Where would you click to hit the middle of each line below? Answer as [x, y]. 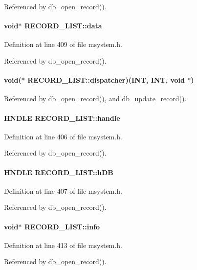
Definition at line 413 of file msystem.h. [63, 245]
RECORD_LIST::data [63, 26]
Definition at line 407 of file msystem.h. [63, 191]
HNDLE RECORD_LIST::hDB [59, 172]
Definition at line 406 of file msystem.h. [63, 136]
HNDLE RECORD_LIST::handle [62, 118]
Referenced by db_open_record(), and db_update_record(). [95, 99]
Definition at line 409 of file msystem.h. [63, 44]
